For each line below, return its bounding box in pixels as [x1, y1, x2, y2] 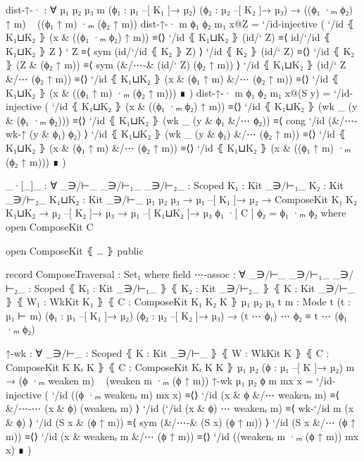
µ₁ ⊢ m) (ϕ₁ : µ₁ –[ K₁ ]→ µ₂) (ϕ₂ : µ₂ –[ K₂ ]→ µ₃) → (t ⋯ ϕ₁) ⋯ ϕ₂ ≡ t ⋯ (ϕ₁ [6, 308, 347, 322]
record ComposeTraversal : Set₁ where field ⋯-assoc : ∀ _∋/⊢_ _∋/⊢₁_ [6, 267, 330, 281]
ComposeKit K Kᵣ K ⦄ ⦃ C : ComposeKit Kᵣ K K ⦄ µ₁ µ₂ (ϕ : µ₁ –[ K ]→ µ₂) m [6, 359, 355, 374]
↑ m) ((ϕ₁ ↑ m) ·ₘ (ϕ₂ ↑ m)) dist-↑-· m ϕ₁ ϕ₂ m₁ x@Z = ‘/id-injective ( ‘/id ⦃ [6, 16, 355, 30]
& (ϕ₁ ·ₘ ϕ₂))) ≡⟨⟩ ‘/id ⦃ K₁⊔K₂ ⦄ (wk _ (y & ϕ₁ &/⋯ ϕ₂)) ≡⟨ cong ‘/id [6, 112, 325, 127]
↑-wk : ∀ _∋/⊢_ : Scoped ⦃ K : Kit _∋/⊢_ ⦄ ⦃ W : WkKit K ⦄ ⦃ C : [6, 346, 330, 360]
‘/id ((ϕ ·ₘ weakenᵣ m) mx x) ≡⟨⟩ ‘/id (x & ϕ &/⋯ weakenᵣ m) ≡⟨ [51, 387, 340, 401]
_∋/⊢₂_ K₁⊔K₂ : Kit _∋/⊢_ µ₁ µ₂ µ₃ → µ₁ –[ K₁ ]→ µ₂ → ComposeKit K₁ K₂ [6, 191, 357, 206]
